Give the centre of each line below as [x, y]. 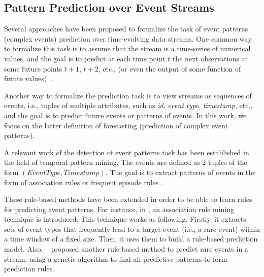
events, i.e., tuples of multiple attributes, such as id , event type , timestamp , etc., [128, 105]
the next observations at [210, 58]
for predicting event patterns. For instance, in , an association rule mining [119, 209]
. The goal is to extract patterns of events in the [180, 172]
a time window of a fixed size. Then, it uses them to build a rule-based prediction [131, 239]
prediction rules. [29, 269]
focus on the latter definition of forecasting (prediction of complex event [116, 125]
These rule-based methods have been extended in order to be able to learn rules [128, 199]
